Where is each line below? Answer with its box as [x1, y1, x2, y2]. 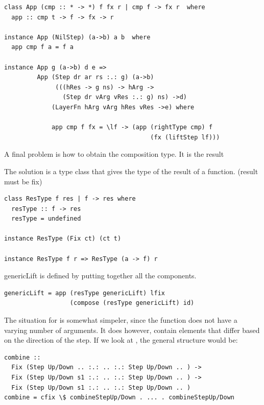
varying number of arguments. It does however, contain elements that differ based [4, 324, 260, 335]
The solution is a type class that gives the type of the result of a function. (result [4, 165, 258, 176]
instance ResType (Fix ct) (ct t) [4, 235, 122, 243]
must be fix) [4, 176, 42, 186]
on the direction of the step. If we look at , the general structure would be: [4, 335, 238, 345]
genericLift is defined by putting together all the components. [4, 270, 197, 281]
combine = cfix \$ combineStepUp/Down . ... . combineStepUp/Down [4, 394, 235, 401]
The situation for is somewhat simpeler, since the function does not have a [4, 315, 237, 325]
